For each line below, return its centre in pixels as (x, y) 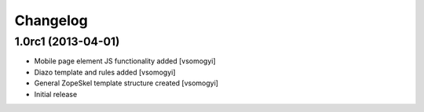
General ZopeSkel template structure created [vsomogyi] (126, 83)
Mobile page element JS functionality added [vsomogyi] (125, 61)
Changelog (51, 20)
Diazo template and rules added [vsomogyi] (105, 72)
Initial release (56, 94)
